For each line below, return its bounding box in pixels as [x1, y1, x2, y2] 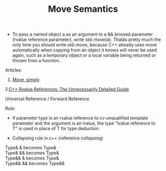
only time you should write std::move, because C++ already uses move [12, 42, 157, 48]
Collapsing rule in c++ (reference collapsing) [12, 135, 104, 141]
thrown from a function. [12, 58, 61, 64]
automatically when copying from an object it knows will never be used [12, 47, 157, 53]
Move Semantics [47, 3, 119, 15]
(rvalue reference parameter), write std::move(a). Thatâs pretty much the [12, 37, 161, 43]
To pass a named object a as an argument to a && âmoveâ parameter [12, 31, 153, 38]
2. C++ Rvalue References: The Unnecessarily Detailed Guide [5, 86, 129, 92]
